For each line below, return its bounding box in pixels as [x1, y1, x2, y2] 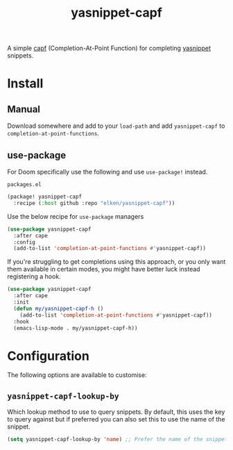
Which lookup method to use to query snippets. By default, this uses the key [7, 408, 225, 416]
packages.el [7, 181, 42, 188]
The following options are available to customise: [7, 371, 147, 379]
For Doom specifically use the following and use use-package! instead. [7, 168, 208, 176]
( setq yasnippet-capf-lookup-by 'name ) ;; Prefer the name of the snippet [7, 436, 228, 443]
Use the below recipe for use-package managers [7, 212, 144, 220]
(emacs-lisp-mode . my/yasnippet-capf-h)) [13, 324, 138, 331]
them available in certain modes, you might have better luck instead [7, 265, 200, 274]
